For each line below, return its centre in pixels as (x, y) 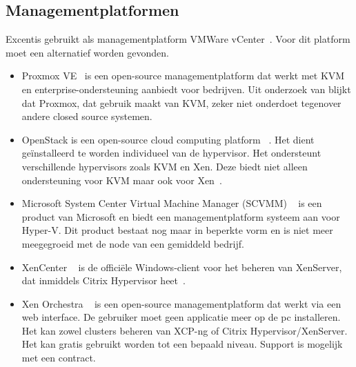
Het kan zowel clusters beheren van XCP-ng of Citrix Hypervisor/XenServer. (185, 330)
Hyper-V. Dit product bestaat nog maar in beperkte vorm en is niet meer (177, 230)
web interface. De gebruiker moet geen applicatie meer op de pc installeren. (181, 317)
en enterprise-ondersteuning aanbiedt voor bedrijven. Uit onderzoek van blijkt (186, 89)
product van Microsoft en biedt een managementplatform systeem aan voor (181, 216)
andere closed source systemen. (87, 116)
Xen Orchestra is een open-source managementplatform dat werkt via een (181, 303)
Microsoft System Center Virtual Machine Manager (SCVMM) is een (172, 203)
